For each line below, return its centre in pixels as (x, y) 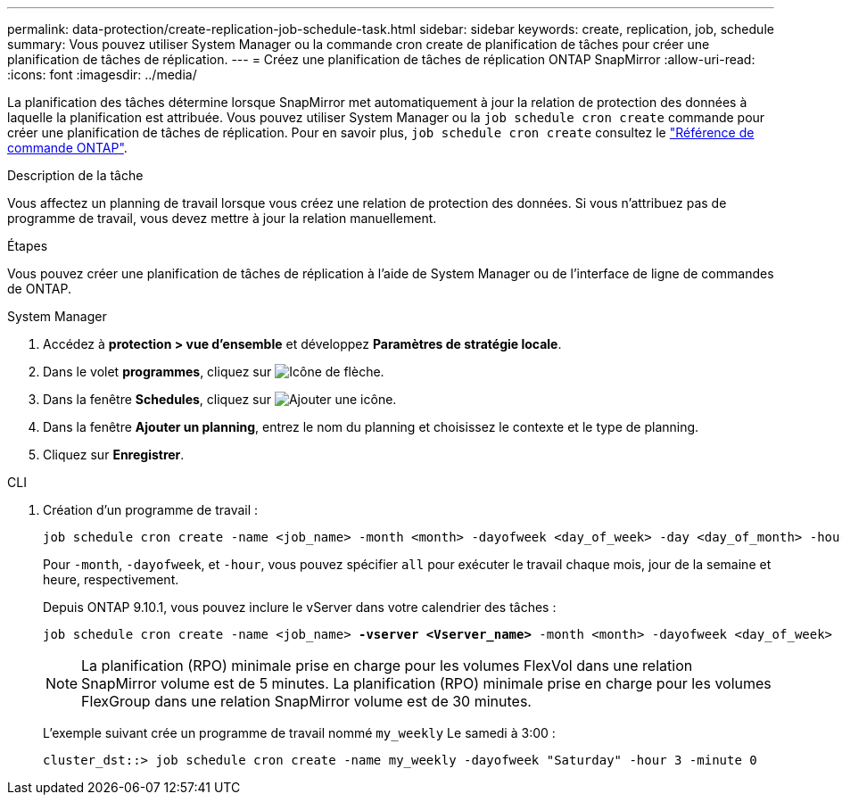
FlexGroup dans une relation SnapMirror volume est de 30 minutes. (306, 701)
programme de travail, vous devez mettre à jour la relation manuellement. (222, 218)
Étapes (28, 246)
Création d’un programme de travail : (151, 510)
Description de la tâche (75, 175)
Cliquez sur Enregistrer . (114, 455)
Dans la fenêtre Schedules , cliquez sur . (220, 399)
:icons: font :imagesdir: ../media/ (102, 74)
